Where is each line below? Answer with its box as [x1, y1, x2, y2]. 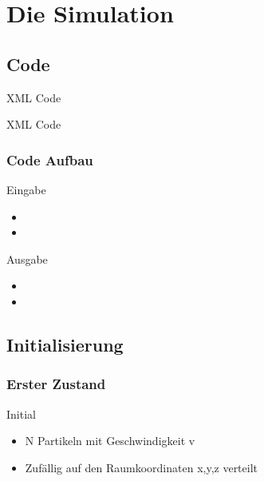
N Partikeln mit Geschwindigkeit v [25, 432, 195, 449]
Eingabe [6, 181, 46, 197]
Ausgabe [6, 250, 48, 267]
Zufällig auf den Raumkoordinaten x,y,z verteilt [25, 459, 258, 475]
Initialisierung [6, 332, 124, 356]
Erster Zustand [6, 374, 106, 394]
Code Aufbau [6, 149, 93, 169]
